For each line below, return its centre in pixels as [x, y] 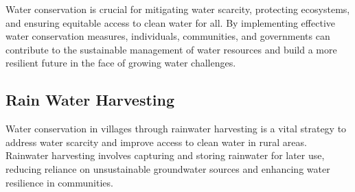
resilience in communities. [59, 182]
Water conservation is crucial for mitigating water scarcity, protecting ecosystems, [178, 9]
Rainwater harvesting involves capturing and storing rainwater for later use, [165, 155]
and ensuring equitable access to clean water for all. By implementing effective [170, 22]
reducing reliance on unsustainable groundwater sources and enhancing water [168, 168]
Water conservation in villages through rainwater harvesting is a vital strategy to [176, 129]
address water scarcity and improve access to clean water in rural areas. [156, 142]
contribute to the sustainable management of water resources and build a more [171, 49]
